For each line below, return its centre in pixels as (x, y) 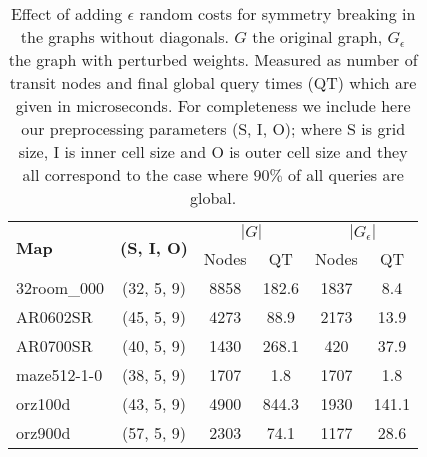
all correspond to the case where (135, 174)
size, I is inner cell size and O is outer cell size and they (213, 151)
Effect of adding (66, 13)
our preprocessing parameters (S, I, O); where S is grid (213, 128)
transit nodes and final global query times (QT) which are (213, 82)
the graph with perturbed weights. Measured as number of (213, 59)
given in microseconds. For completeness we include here (213, 105)
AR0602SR (54, 316)
